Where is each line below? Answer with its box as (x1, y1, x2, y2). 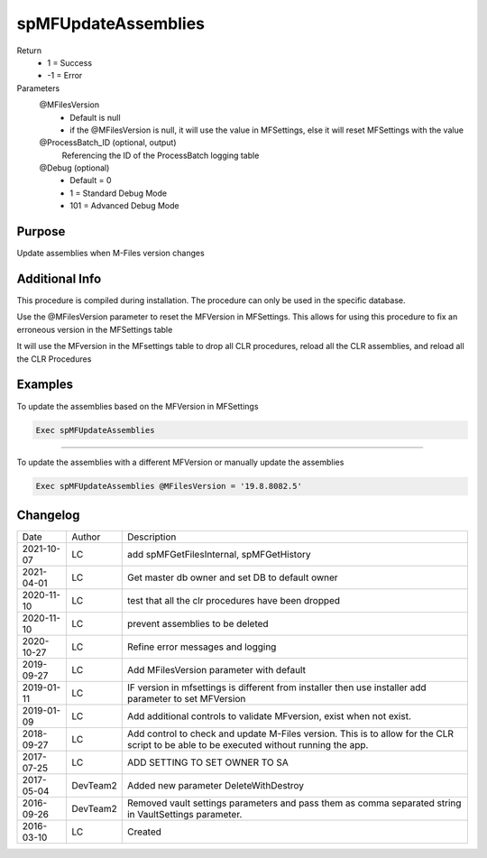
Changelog (16, 507, 80, 522)
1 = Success (47, 57, 93, 68)
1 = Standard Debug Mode (69, 188, 167, 198)
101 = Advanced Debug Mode (69, 200, 179, 211)
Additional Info (16, 271, 102, 286)
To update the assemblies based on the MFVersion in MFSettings (16, 401, 259, 411)
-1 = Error (47, 70, 83, 81)
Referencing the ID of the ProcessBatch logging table (61, 150, 260, 161)
